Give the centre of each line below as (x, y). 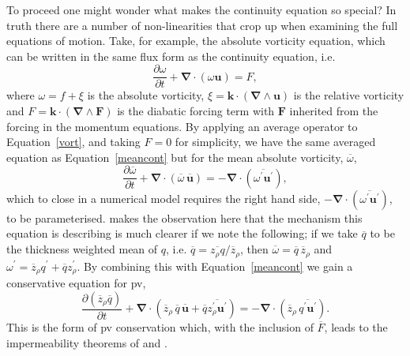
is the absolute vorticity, (146, 95)
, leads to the (356, 327)
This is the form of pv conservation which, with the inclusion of (160, 327)
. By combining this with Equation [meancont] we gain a (215, 266)
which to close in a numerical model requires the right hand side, (164, 198)
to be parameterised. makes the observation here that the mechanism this (184, 217)
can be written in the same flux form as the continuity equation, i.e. (171, 56)
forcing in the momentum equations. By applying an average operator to (182, 126)
